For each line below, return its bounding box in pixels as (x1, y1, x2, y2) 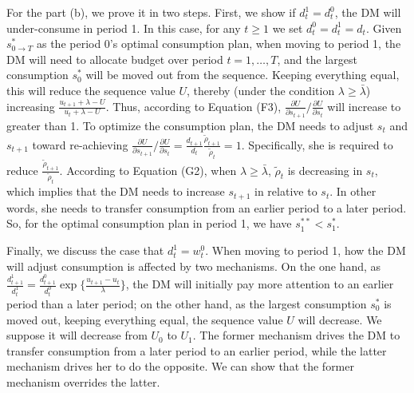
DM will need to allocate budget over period (6, 50, 223, 67)
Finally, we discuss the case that (6, 242, 164, 259)
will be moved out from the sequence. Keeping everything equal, (85, 66, 400, 83)
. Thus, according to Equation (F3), (105, 97, 282, 114)
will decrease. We (298, 311, 382, 327)
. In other (329, 183, 377, 200)
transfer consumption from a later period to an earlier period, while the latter (6, 342, 387, 359)
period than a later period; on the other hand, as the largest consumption (6, 296, 367, 312)
